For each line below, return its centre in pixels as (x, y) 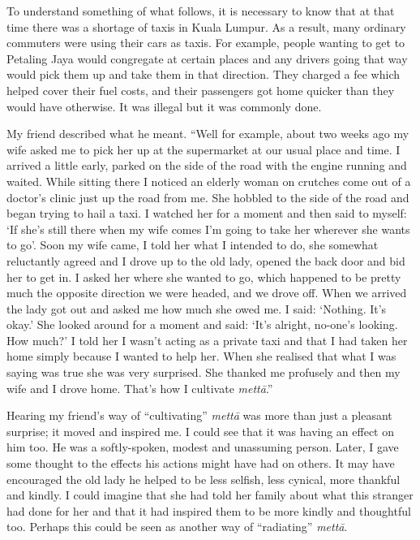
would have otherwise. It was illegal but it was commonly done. (164, 106)
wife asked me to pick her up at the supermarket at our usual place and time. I (204, 149)
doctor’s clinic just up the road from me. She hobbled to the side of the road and (208, 197)
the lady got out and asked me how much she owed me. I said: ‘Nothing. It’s (197, 308)
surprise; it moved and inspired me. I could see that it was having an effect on (201, 431)
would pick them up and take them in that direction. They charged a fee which (204, 74)
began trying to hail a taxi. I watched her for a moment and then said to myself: (207, 213)
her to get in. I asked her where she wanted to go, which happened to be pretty (204, 276)
